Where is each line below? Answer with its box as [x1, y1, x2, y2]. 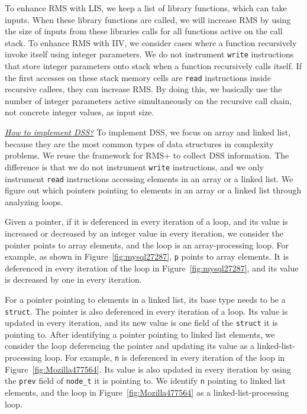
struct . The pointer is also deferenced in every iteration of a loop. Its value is [5, 305, 288, 317]
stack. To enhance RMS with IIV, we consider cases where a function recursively [5, 36, 297, 48]
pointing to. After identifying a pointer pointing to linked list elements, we [5, 328, 275, 340]
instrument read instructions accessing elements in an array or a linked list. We [5, 172, 293, 185]
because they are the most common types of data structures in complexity [5, 137, 274, 150]
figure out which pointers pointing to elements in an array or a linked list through [5, 184, 302, 196]
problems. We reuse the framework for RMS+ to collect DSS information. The [5, 149, 289, 161]
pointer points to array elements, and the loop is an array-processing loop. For [5, 238, 289, 251]
